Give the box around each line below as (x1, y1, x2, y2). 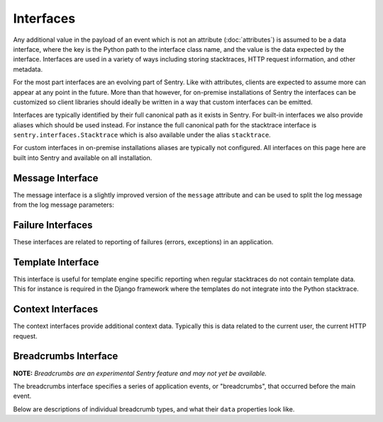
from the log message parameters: (13, 200, 115, 209)
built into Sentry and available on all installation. (13, 153, 152, 162)
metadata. (13, 64, 43, 74)
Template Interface (13, 256, 99, 268)
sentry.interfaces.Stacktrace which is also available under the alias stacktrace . (13, 131, 271, 139)
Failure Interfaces (13, 219, 93, 231)
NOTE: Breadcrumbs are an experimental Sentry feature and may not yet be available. (13, 369, 267, 377)
